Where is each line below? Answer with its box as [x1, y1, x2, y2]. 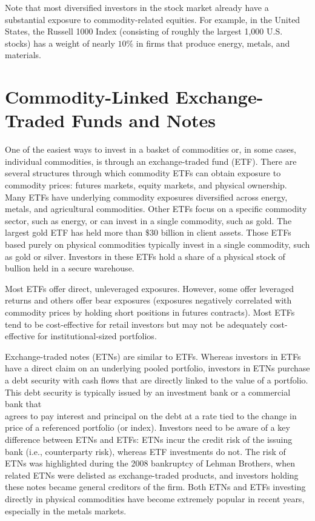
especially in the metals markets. [5, 504, 127, 517]
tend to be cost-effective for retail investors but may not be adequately [5, 317, 268, 330]
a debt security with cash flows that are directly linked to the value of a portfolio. [5, 373, 308, 386]
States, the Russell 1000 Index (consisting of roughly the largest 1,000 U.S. [5, 25, 283, 38]
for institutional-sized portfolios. [38, 330, 157, 342]
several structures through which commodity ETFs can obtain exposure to [5, 167, 281, 179]
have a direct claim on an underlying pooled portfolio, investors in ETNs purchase [5, 362, 310, 374]
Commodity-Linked [5, 84, 170, 109]
